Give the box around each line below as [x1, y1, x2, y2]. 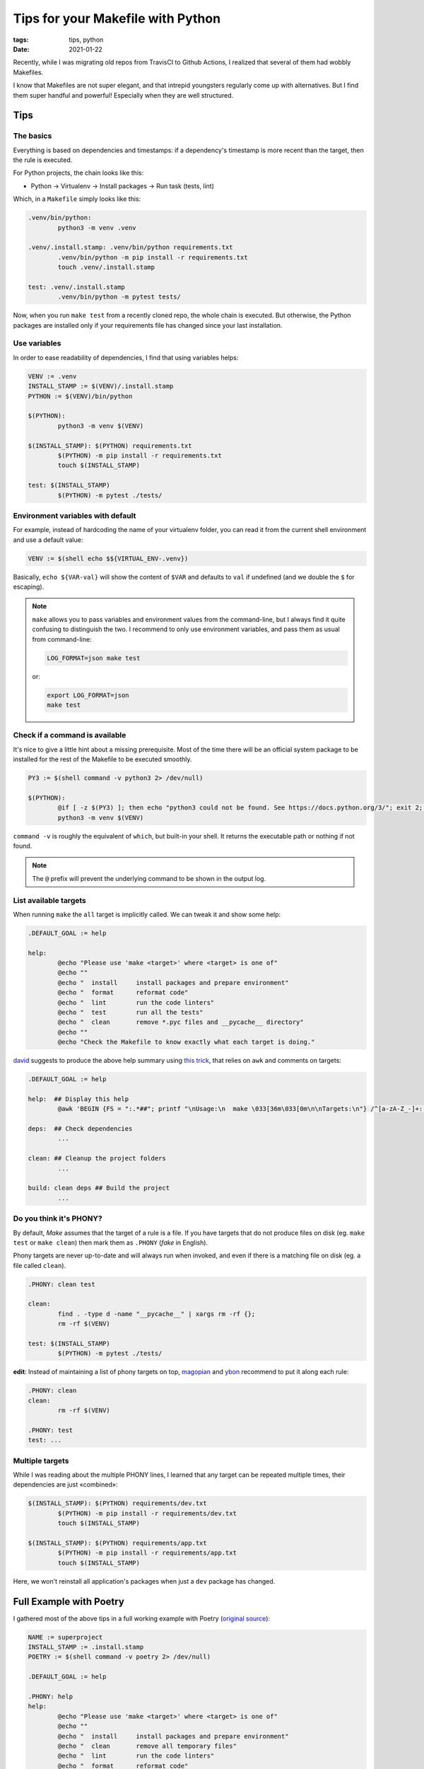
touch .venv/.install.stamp [57, 263, 155, 272]
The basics [13, 131, 52, 141]
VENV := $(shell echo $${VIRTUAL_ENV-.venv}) [28, 554, 189, 563]
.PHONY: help [28, 1693, 73, 1701]
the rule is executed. [13, 156, 73, 164]
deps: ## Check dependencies [28, 1125, 133, 1133]
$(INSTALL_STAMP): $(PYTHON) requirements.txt [28, 442, 192, 449]
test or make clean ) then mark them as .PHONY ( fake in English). [13, 1238, 208, 1247]
